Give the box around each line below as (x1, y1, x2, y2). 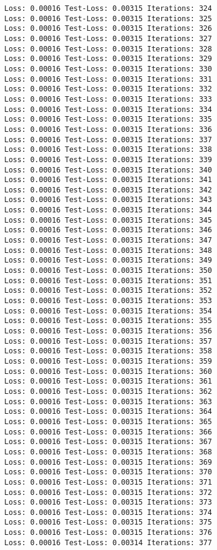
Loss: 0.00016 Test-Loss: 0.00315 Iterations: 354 (4, 306, 212, 315)
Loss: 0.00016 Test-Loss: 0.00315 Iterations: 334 (4, 105, 212, 114)
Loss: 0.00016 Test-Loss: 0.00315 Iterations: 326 (4, 24, 212, 33)
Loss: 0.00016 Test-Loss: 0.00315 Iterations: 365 (4, 417, 212, 426)
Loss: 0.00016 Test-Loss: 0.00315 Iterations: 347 (4, 236, 212, 245)
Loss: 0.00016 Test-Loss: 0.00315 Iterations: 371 (4, 477, 212, 486)
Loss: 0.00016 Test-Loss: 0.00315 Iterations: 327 (4, 34, 212, 43)
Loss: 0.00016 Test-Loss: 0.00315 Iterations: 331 (4, 74, 212, 83)
